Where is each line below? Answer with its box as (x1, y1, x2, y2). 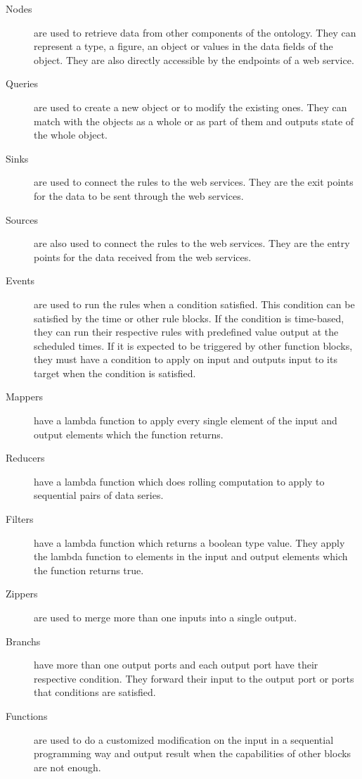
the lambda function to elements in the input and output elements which (34, 549, 348, 564)
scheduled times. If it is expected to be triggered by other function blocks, (34, 338, 353, 353)
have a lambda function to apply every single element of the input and (34, 413, 337, 428)
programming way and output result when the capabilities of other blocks (34, 746, 351, 761)
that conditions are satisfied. (34, 685, 156, 699)
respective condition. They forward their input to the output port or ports (34, 671, 354, 685)
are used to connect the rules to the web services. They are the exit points (34, 175, 354, 189)
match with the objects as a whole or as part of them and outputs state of (34, 113, 354, 128)
